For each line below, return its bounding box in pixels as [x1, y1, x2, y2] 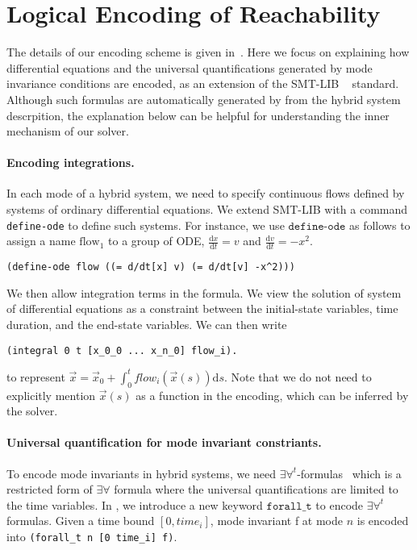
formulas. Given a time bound [6, 512, 155, 529]
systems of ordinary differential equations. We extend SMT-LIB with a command [6, 201, 408, 218]
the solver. [6, 402, 58, 419]
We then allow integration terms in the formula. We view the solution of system [6, 284, 402, 301]
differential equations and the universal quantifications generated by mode [6, 59, 373, 76]
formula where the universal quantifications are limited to [114, 481, 398, 498]
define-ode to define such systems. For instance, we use [6, 216, 285, 233]
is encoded [357, 512, 409, 529]
